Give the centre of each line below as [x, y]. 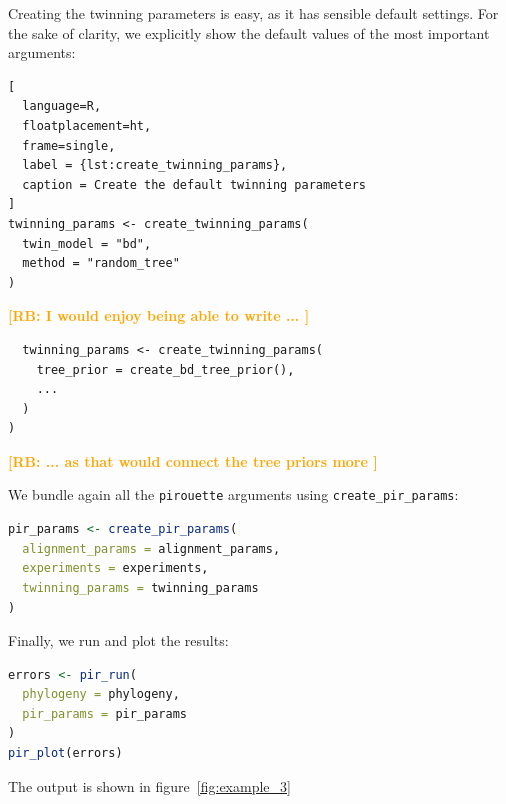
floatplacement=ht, [87, 125]
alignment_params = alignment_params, [151, 548]
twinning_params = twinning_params [140, 587]
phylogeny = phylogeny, [101, 694]
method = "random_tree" [101, 263]
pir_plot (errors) [65, 753]
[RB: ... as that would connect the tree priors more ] [193, 460]
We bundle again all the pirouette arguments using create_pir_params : [233, 494]
